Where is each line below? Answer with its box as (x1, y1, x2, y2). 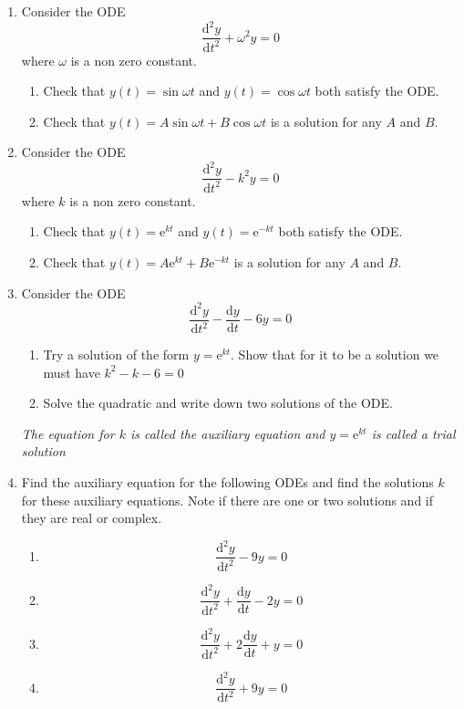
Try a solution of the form (43, 345, 190, 364)
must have (43, 362, 100, 381)
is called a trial (371, 423, 456, 443)
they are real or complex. (21, 508, 162, 527)
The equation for (21, 423, 115, 443)
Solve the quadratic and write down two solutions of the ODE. (43, 393, 393, 412)
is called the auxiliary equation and (129, 423, 325, 443)
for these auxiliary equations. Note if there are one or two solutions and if (21, 490, 434, 509)
